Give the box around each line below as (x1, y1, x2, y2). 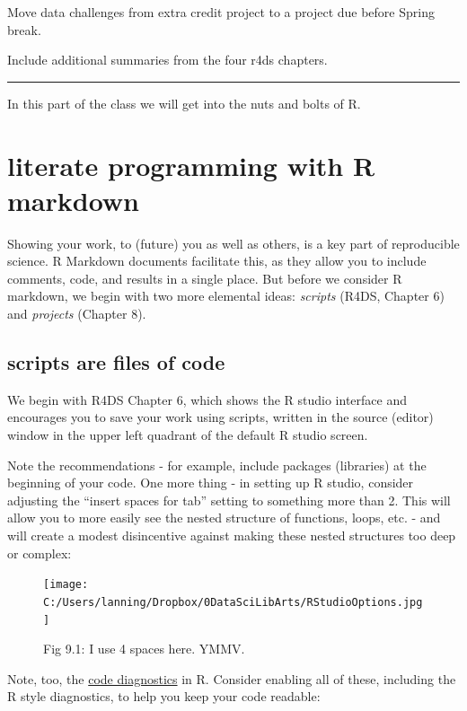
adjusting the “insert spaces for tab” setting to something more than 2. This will (7, 490, 451, 509)
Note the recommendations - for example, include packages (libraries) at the (7, 455, 427, 474)
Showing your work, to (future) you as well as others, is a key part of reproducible (7, 233, 460, 252)
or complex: (7, 543, 72, 562)
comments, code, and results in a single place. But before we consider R (7, 268, 402, 287)
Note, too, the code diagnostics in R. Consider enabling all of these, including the (7, 669, 456, 688)
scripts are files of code (7, 348, 225, 376)
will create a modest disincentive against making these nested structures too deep (7, 526, 456, 545)
